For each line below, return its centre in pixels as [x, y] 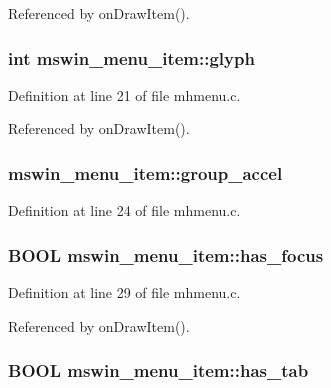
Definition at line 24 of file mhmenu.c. [124, 210]
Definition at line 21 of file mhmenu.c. [124, 94]
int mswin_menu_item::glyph [131, 57]
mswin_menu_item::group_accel [145, 172]
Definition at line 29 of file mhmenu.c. [124, 292]
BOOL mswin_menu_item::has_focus [166, 254]
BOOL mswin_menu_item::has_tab [158, 370]
